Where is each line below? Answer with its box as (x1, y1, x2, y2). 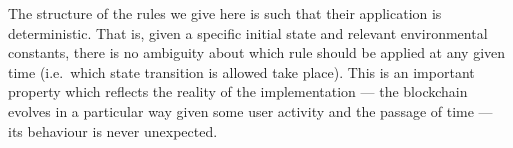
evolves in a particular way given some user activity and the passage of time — (8, 100, 493, 121)
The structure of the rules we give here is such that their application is (8, 3, 442, 23)
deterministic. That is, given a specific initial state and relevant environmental (8, 22, 488, 43)
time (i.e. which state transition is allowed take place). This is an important (8, 61, 475, 82)
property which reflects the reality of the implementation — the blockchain (8, 81, 468, 102)
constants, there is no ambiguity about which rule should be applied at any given (8, 42, 506, 63)
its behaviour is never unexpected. (8, 120, 218, 141)
